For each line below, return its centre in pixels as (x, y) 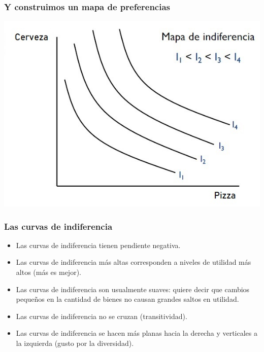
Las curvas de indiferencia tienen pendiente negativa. (98, 245)
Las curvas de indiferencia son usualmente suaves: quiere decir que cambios (133, 289)
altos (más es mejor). (48, 272)
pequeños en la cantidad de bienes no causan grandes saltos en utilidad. (127, 299)
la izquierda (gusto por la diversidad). (75, 343)
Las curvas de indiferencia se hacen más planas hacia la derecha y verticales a (137, 333)
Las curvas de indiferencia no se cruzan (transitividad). (102, 316)
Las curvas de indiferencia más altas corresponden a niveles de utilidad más (134, 262)
